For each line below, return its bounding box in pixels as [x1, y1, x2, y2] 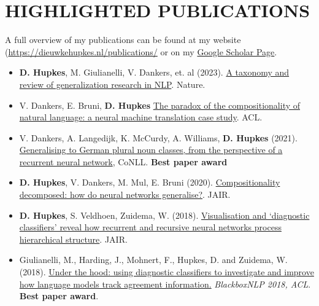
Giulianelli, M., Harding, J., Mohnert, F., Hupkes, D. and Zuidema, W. [19, 253, 288, 266]
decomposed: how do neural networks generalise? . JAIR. [19, 188, 231, 201]
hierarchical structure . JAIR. [19, 232, 128, 245]
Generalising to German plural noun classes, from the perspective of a [19, 143, 283, 156]
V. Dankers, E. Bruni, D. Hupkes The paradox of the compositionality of [19, 98, 301, 111]
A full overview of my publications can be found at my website [5, 33, 241, 46]
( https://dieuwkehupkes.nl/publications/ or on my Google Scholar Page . [5, 45, 277, 58]
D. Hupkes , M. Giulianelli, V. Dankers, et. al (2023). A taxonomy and [19, 66, 290, 79]
